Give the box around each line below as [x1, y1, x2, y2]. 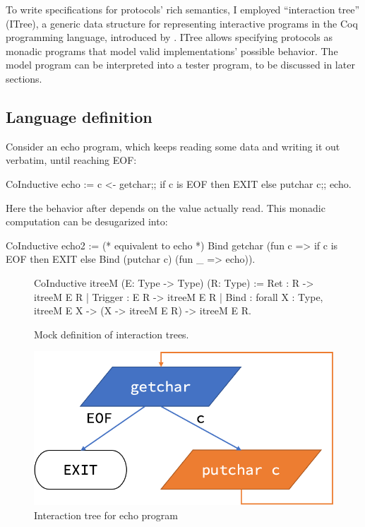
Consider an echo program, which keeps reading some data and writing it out [6, 138, 340, 153]
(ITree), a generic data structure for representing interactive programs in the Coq [6, 16, 358, 30]
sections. [6, 71, 42, 85]
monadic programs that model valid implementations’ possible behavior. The [6, 43, 338, 58]
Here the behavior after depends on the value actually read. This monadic [6, 200, 325, 215]
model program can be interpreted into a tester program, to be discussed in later [6, 57, 355, 72]
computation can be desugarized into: [6, 214, 168, 229]
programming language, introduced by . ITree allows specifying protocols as [6, 30, 333, 45]
